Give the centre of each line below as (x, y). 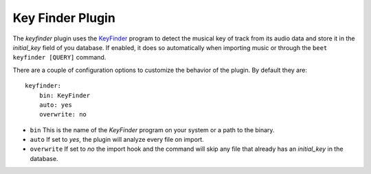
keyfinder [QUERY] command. (59, 58)
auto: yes (55, 105)
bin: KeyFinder (65, 95)
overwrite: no (63, 114)
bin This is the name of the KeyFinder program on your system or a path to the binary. (152, 129)
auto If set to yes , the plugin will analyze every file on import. (117, 140)
